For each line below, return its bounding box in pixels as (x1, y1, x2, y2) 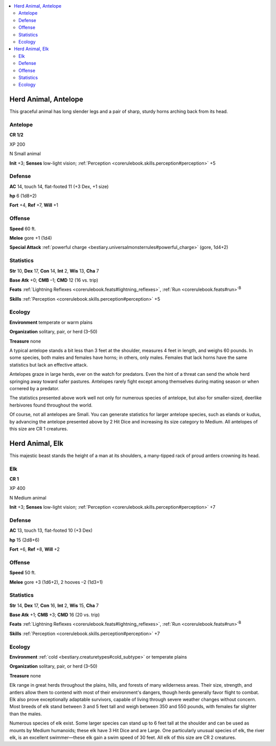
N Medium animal (9, 494, 47, 501)
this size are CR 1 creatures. (9, 425, 68, 432)
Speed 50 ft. (9, 570, 36, 576)
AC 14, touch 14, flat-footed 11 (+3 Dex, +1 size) (9, 183, 109, 189)
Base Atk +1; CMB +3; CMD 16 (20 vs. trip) (9, 612, 100, 618)
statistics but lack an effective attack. (9, 361, 88, 368)
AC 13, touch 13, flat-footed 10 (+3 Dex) (9, 527, 93, 534)
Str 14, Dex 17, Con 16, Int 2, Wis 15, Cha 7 (9, 602, 99, 608)
